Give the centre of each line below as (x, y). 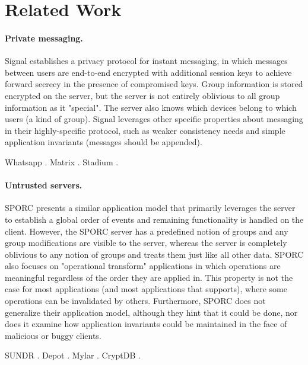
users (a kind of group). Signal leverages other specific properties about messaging (154, 119)
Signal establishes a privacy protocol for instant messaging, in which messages (146, 61)
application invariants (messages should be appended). (104, 142)
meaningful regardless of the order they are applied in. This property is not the (149, 277)
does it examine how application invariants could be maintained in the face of (146, 324)
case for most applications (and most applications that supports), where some (146, 289)
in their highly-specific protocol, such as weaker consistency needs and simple (145, 130)
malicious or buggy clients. (53, 335)
